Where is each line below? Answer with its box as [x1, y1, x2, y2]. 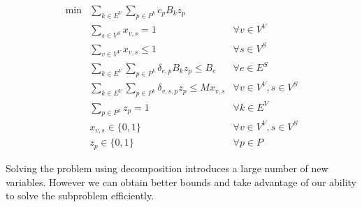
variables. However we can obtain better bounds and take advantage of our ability [6, 174, 356, 189]
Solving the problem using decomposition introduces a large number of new [6, 160, 328, 175]
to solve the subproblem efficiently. [6, 188, 154, 203]
